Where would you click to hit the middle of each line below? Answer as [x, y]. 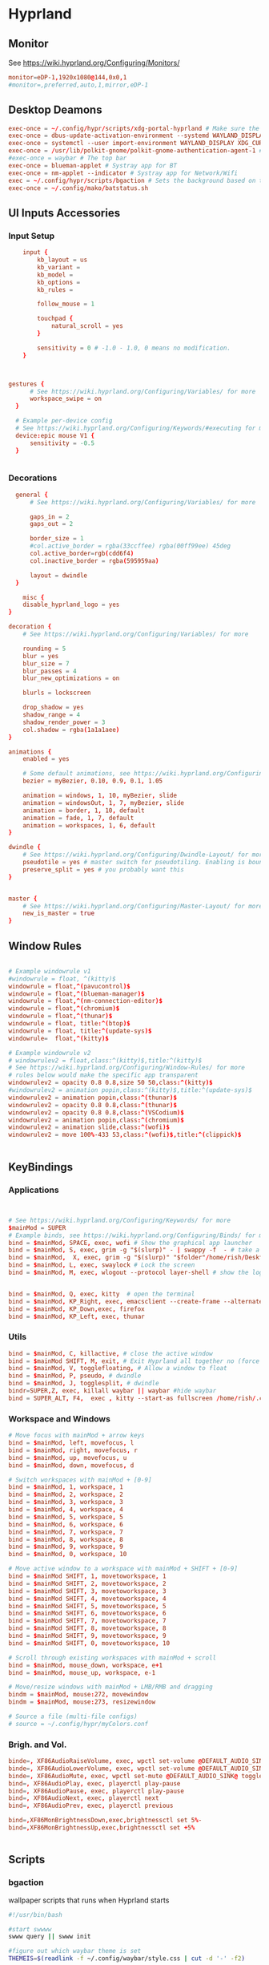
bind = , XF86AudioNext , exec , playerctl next [84, 1798]
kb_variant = [59, 267]
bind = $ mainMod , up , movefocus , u [68, 1458]
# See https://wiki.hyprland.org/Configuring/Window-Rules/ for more [127, 1068]
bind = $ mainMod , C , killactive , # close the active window [111, 1353]
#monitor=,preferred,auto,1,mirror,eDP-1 [78, 85]
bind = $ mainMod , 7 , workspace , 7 [66, 1532]
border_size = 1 [56, 539]
